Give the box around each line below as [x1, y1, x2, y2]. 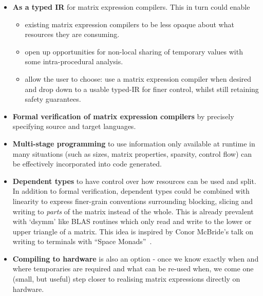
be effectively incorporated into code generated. [12, 158, 162, 169]
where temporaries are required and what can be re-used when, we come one [12, 263, 254, 274]
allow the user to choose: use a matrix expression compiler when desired [25, 73, 252, 84]
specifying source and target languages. [12, 121, 136, 132]
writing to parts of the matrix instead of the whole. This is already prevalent [12, 206, 254, 216]
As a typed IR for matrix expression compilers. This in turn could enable [12, 2, 250, 12]
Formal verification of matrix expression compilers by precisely [12, 110, 234, 121]
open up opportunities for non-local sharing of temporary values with [25, 46, 243, 57]
